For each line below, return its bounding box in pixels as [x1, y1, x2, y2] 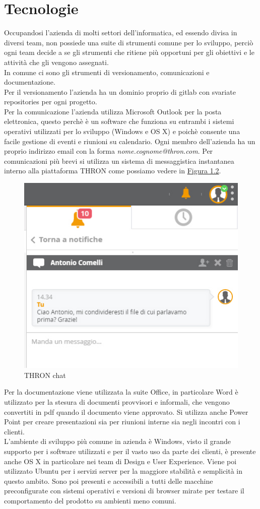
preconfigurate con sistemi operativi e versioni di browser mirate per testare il [4, 485, 244, 496]
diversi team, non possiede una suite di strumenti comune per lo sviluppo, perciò [4, 37, 253, 47]
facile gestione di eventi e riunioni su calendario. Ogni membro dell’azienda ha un [4, 136, 255, 146]
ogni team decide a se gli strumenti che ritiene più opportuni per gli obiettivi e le [4, 47, 254, 57]
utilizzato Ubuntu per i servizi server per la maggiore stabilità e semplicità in [4, 466, 243, 476]
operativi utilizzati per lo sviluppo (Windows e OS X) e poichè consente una [4, 126, 240, 137]
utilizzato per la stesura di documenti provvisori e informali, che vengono [4, 397, 230, 407]
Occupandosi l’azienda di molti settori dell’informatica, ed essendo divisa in [4, 27, 237, 38]
